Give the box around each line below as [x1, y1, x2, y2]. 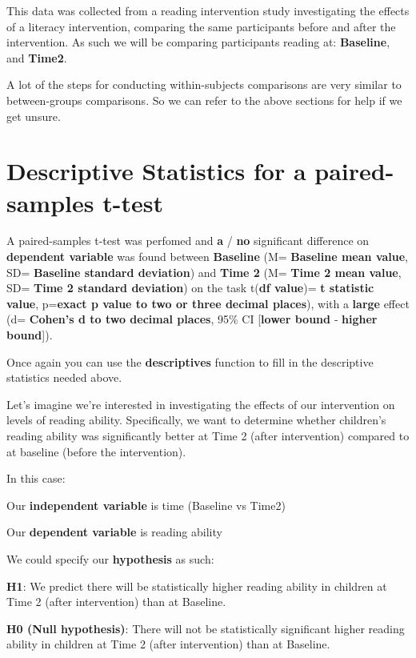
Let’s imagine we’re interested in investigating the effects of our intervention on [6, 395, 395, 412]
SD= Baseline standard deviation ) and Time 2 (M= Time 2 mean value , [6, 263, 402, 280]
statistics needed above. [6, 369, 122, 386]
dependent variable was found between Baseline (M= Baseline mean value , [6, 248, 409, 265]
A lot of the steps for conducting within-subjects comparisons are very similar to [6, 76, 402, 93]
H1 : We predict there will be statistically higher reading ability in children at [6, 577, 387, 594]
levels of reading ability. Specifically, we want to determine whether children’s [6, 411, 386, 428]
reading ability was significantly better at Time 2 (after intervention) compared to [6, 427, 410, 443]
